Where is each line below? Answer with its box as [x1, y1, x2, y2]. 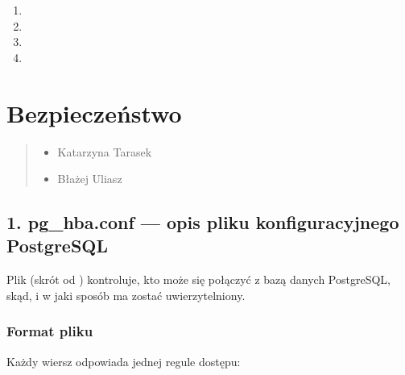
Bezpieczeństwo [6, 96, 182, 129]
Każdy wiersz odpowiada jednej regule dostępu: [6, 352, 241, 369]
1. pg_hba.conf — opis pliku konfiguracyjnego [6, 210, 399, 235]
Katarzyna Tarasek [57, 143, 152, 160]
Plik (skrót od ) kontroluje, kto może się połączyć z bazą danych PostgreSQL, [6, 271, 391, 288]
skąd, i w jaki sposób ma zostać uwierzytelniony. [6, 286, 246, 303]
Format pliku [6, 321, 93, 341]
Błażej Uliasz [57, 170, 122, 187]
